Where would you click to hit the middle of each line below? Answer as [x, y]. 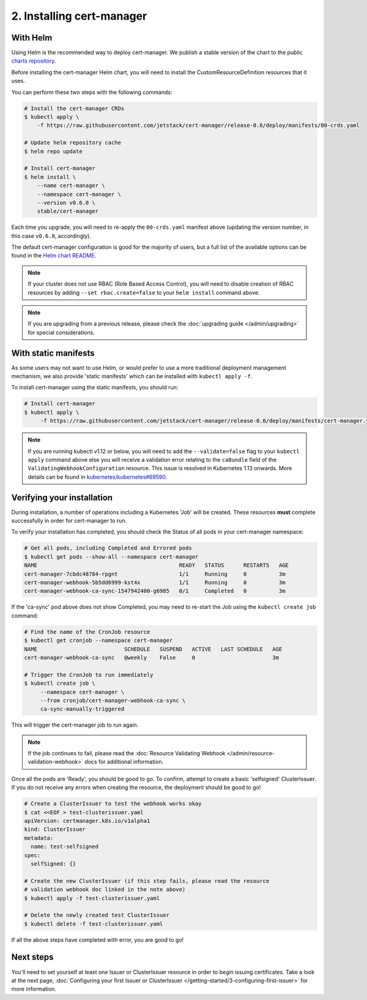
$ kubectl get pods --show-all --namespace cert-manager [111, 557]
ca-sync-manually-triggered [82, 709]
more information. [34, 989]
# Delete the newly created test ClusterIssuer [97, 915]
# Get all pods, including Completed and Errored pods [108, 548]
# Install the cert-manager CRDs [74, 108]
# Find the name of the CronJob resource [87, 632]
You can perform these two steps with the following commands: [92, 92]
